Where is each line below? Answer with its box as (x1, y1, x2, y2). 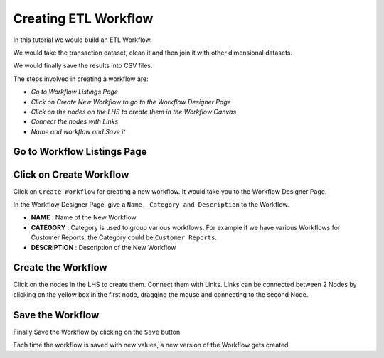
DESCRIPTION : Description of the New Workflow (31, 243, 176, 251)
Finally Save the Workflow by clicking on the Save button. (13, 327, 183, 336)
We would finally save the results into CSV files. (13, 61, 153, 70)
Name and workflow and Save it (31, 127, 126, 136)
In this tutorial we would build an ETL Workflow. (13, 36, 152, 44)
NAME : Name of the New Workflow (31, 213, 137, 222)
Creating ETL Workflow (13, 11, 154, 26)
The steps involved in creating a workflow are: (13, 75, 149, 83)
